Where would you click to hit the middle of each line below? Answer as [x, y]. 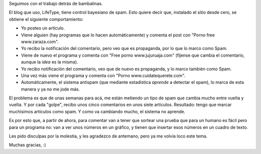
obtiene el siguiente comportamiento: [46, 19]
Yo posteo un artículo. [43, 28]
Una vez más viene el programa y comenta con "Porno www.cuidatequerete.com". [103, 76]
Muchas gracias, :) [27, 145]
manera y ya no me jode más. [51, 89]
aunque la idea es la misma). [50, 62]
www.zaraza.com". [40, 42]
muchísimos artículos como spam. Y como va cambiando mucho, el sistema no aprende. [97, 111]
